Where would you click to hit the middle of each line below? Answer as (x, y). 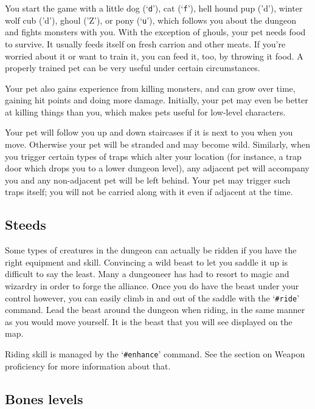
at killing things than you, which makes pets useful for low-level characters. (145, 112)
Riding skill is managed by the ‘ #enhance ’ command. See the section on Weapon (155, 354)
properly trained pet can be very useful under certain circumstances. (133, 68)
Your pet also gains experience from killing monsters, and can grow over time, (150, 88)
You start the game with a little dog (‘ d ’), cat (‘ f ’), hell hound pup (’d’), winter (154, 8)
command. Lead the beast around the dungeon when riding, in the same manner (155, 310)
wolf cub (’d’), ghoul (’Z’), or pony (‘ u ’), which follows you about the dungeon (151, 20)
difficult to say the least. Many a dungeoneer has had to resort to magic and (147, 274)
